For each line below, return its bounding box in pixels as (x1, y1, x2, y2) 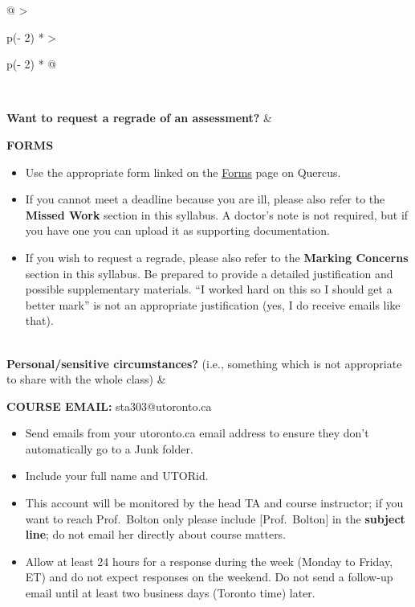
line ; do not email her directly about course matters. (25, 526, 287, 543)
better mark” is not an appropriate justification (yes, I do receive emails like (25, 296, 401, 313)
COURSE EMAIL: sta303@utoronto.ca (6, 397, 212, 414)
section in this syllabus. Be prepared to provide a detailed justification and (25, 265, 393, 281)
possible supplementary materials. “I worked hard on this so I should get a (25, 281, 393, 297)
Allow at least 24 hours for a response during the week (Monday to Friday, (25, 552, 393, 569)
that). (25, 312, 54, 329)
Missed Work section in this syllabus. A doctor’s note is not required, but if (25, 206, 409, 223)
